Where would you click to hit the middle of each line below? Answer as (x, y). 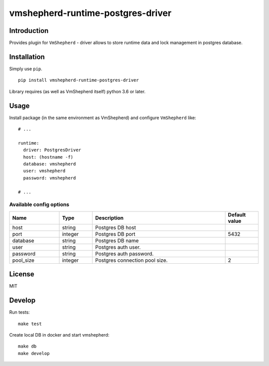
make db (27, 346)
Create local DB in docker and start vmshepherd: (59, 335)
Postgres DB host (116, 227)
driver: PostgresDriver (52, 150)
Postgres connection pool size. (132, 260)
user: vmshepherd (44, 171)
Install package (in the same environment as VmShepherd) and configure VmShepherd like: (103, 118)
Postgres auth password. (125, 253)
